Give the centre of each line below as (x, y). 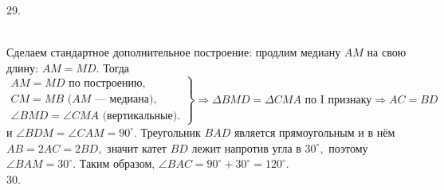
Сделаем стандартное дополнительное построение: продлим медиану (174, 52)
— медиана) (124, 99)
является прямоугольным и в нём (314, 132)
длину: (22, 67)
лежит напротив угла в (246, 147)
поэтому (348, 147)
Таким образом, (117, 163)
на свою (387, 52)
